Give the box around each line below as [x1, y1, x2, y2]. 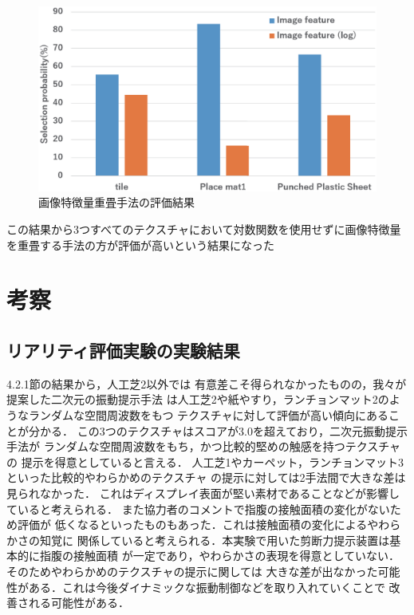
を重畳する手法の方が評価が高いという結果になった [6, 236, 274, 253]
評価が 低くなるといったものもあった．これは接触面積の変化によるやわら [17, 516, 401, 533]
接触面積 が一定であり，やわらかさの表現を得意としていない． [73, 547, 400, 564]
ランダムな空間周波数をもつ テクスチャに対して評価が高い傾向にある [28, 407, 389, 424]
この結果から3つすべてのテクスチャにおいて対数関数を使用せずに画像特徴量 [6, 221, 401, 238]
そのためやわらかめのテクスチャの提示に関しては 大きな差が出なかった [6, 562, 378, 579]
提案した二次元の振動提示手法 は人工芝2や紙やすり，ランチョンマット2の [6, 391, 389, 408]
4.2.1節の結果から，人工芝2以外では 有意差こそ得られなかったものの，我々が [6, 375, 407, 392]
